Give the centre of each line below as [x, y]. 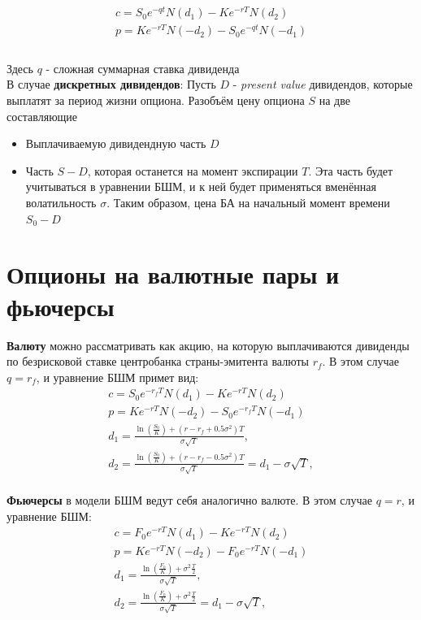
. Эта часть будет [351, 170]
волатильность [61, 202]
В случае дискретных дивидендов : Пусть [111, 84]
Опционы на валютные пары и [173, 274]
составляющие [42, 116]
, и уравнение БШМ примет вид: [117, 377]
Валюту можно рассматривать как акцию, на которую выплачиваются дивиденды [208, 345]
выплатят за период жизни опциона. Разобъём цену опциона [156, 100]
